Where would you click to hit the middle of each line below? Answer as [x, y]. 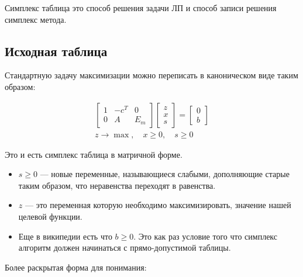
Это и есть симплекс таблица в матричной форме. [94, 154]
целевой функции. [50, 217]
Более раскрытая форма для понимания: [76, 267]
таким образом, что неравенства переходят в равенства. [117, 185]
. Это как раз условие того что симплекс [206, 236]
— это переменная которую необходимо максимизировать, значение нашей [158, 205]
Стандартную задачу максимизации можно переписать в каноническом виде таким [151, 75]
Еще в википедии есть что [65, 236]
